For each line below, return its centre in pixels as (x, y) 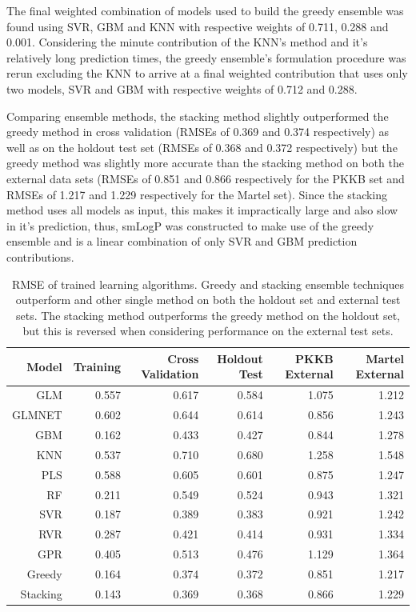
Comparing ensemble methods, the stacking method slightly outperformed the (198, 116)
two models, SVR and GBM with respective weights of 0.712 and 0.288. (182, 88)
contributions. (40, 256)
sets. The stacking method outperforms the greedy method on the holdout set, (208, 315)
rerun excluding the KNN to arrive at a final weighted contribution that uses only (207, 73)
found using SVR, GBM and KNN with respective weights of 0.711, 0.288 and (198, 26)
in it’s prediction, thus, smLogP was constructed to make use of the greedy (190, 225)
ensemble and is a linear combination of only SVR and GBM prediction (182, 241)
